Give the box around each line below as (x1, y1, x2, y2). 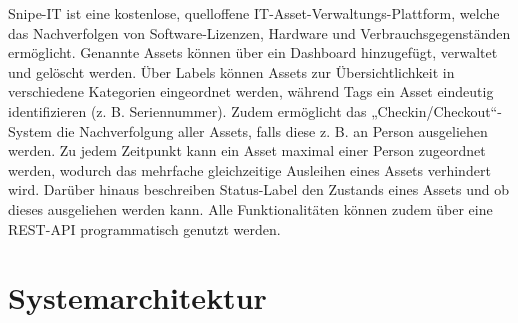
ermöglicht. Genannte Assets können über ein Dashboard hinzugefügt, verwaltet (8, 42, 498, 63)
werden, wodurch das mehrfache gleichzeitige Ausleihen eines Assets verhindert (8, 159, 491, 180)
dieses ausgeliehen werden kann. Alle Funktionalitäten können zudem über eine (8, 198, 493, 219)
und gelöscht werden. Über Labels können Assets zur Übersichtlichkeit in (8, 61, 455, 82)
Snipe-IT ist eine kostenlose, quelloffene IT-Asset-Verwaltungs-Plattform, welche (8, 3, 500, 23)
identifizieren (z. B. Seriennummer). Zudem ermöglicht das (8, 100, 367, 121)
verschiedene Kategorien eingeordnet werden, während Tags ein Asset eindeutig (8, 81, 494, 102)
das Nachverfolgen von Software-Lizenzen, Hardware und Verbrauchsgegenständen (8, 22, 511, 43)
